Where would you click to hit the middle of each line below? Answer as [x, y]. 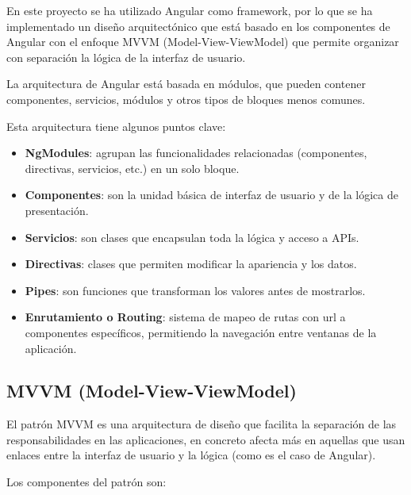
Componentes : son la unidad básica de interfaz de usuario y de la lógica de [211, 195]
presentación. [57, 210]
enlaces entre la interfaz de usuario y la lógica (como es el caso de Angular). [191, 455]
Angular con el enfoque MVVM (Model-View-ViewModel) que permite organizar [203, 42]
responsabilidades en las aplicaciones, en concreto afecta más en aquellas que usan [206, 439]
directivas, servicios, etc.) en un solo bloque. [132, 168]
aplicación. [51, 348]
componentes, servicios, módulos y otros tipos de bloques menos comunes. [186, 99]
